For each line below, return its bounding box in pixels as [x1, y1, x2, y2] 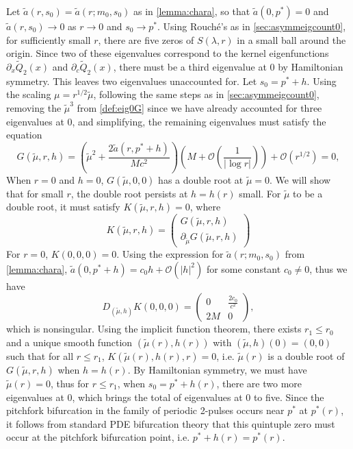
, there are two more [216, 376, 302, 390]
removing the [6, 100, 62, 114]
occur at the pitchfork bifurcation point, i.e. [6, 430, 190, 444]
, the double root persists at [70, 186, 188, 200]
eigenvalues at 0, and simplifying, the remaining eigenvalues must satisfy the [6, 114, 326, 128]
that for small [6, 186, 64, 200]
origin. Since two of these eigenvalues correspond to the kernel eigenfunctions [6, 46, 329, 60]
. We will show [270, 172, 331, 186]
